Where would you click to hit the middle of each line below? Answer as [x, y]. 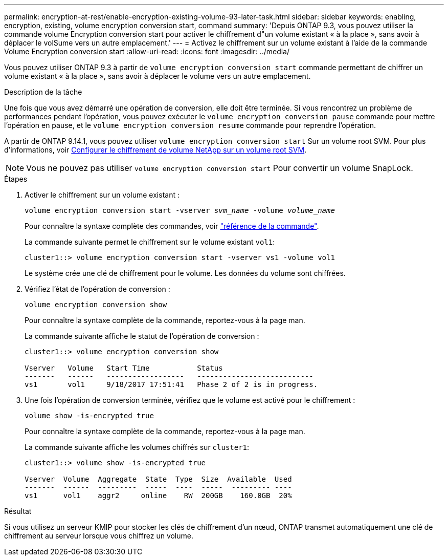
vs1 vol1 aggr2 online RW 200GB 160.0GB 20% [158, 496]
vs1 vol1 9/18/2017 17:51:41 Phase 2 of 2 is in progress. [171, 384]
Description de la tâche [43, 92]
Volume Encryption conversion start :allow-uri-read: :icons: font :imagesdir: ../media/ [147, 51]
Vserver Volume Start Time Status [124, 368]
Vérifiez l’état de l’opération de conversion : [97, 289]
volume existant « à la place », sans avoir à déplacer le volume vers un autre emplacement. [158, 76]
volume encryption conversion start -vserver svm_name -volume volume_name [180, 210]
